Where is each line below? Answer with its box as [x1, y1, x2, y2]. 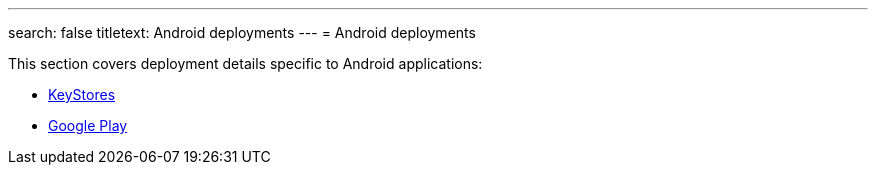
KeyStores [48, 86, 116, 103]
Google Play [48, 117, 128, 134]
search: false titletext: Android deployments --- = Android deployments [8, 24, 476, 41]
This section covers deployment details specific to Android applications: [8, 55, 483, 72]
